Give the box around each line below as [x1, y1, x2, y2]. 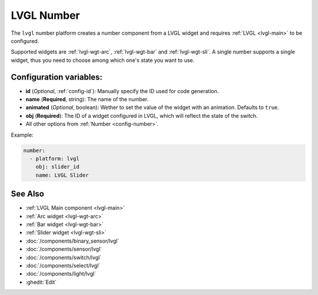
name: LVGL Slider [35, 171, 89, 178]
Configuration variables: [11, 72, 103, 82]
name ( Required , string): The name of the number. [25, 96, 149, 103]
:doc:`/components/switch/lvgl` [25, 254, 102, 261]
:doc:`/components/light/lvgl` [25, 270, 97, 277]
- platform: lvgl [29, 155, 79, 162]
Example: [11, 131, 34, 138]
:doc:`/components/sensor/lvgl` [25, 246, 102, 253]
